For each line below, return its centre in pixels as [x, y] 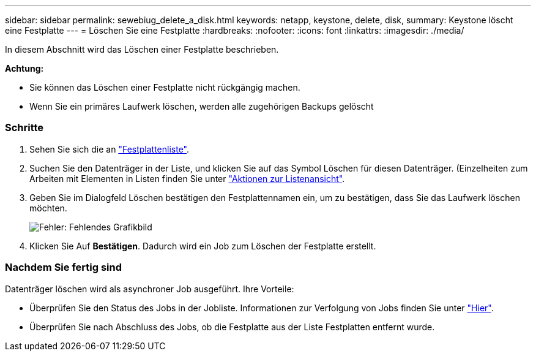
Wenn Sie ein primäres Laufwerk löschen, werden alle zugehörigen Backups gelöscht [202, 106]
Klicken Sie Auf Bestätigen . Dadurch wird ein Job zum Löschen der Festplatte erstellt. [203, 246]
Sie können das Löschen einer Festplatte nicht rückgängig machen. [165, 87]
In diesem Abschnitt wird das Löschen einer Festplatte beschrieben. [142, 49]
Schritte [24, 128]
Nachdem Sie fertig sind [64, 267]
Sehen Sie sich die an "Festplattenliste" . [110, 149]
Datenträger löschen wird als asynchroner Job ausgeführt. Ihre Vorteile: [150, 289]
